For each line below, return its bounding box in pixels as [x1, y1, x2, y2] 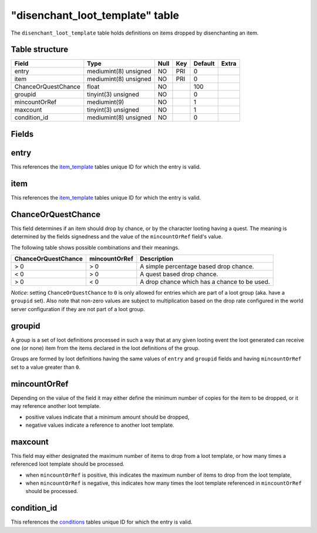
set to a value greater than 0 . [11, 363, 81, 370]
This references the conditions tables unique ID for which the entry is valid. [11, 518, 193, 525]
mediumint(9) [87, 98, 124, 106]
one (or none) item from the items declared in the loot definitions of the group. [11, 345, 200, 352]
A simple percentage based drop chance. [140, 262, 255, 270]
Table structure [11, 45, 69, 55]
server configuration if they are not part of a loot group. [11, 305, 145, 312]
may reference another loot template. [11, 403, 101, 410]
